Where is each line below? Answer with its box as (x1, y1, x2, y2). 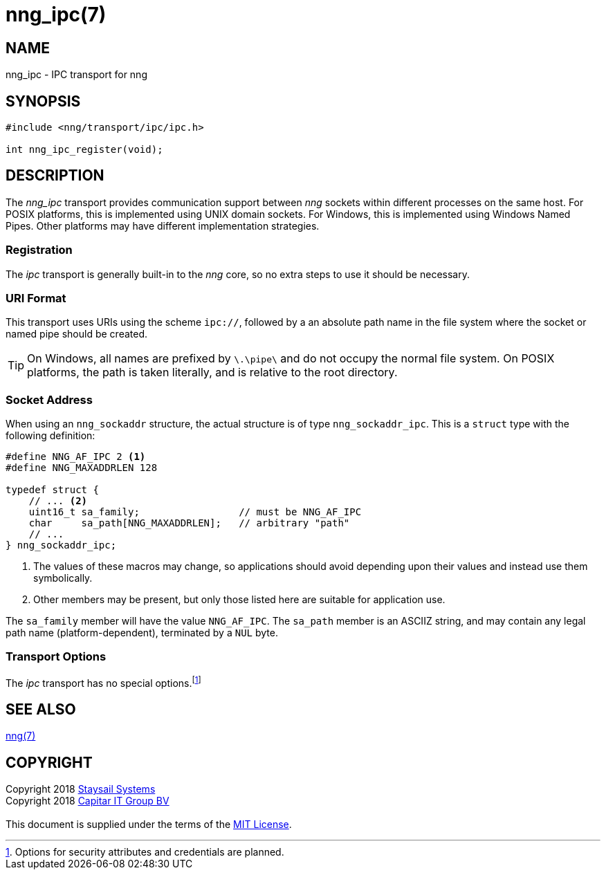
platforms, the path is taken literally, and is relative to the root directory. (27, 365, 398, 380)
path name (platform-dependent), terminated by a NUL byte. (6, 627, 278, 639)
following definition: (6, 430, 95, 442)
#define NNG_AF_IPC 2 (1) (6, 451, 146, 463)
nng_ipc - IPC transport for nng (6, 68, 147, 81)
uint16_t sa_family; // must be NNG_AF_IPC (28, 506, 362, 518)
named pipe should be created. (6, 328, 148, 340)
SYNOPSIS (6, 92, 81, 110)
